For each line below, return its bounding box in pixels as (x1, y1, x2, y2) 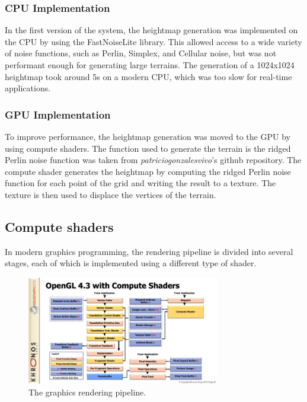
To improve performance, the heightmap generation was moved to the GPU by (5, 130, 290, 142)
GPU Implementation (5, 107, 111, 122)
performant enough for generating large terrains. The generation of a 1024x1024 (5, 59, 295, 71)
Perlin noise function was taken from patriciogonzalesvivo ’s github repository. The (5, 154, 302, 166)
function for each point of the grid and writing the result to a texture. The (5, 177, 276, 189)
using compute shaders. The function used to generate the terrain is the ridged (5, 142, 291, 154)
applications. (5, 82, 51, 94)
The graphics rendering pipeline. (28, 385, 146, 398)
